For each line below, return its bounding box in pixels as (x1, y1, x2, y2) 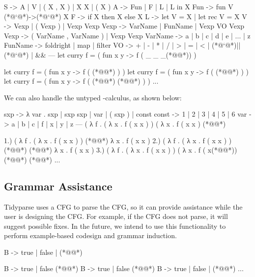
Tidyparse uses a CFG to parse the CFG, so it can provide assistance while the (4, 201, 243, 212)
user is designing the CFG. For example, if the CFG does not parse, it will (4, 211, 228, 221)
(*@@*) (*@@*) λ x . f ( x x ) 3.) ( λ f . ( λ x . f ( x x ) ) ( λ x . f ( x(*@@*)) (4, 145, 237, 155)
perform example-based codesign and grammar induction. (4, 230, 177, 241)
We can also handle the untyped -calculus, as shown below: (4, 92, 182, 102)
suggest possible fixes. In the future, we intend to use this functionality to (4, 220, 226, 231)
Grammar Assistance (4, 178, 113, 193)
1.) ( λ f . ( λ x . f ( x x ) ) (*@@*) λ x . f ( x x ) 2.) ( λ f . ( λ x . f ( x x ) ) (4, 135, 232, 145)
